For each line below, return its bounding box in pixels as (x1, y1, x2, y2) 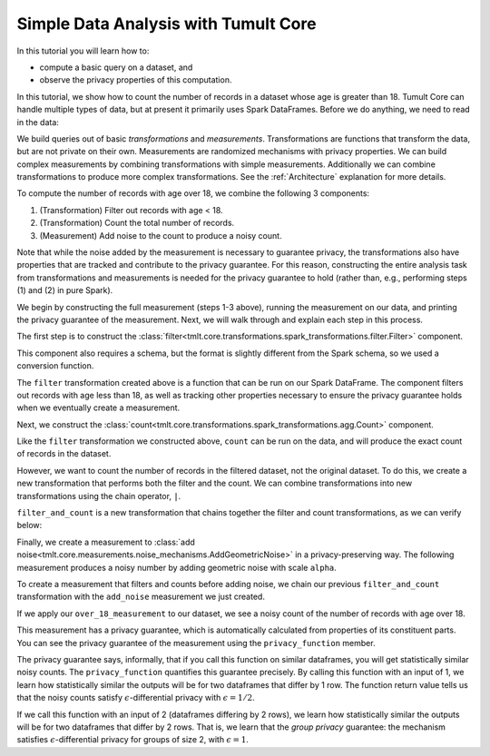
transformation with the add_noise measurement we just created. (16, 591, 265, 603)
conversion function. (16, 360, 94, 371)
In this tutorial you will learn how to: (16, 45, 150, 56)
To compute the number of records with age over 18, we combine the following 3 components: (16, 188, 370, 199)
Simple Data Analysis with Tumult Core (16, 14, 317, 34)
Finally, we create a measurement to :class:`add (16, 536, 195, 547)
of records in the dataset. (16, 448, 112, 459)
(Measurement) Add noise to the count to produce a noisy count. (39, 230, 282, 241)
